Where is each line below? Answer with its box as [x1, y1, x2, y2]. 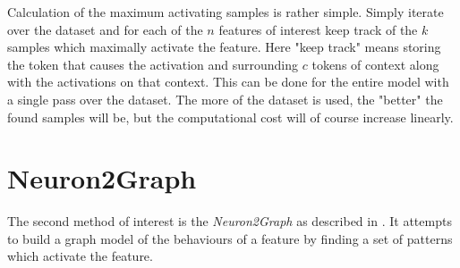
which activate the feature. [7, 247, 153, 265]
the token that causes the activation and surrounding [7, 54, 299, 73]
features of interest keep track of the [218, 20, 418, 38]
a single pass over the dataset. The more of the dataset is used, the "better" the [7, 89, 443, 108]
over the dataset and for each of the [7, 20, 203, 38]
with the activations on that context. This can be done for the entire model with [7, 72, 449, 91]
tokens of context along [311, 54, 439, 73]
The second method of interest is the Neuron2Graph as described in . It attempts [7, 212, 452, 230]
